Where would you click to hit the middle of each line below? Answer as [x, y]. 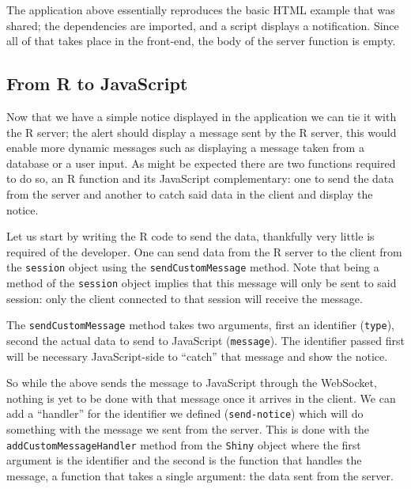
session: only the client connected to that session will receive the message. [185, 298]
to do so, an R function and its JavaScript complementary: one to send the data [200, 178]
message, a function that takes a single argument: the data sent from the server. [200, 475]
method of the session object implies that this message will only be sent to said [202, 282]
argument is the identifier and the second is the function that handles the [184, 460]
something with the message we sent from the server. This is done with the [188, 428]
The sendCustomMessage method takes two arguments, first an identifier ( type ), [200, 325]
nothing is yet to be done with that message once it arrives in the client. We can [201, 398]
